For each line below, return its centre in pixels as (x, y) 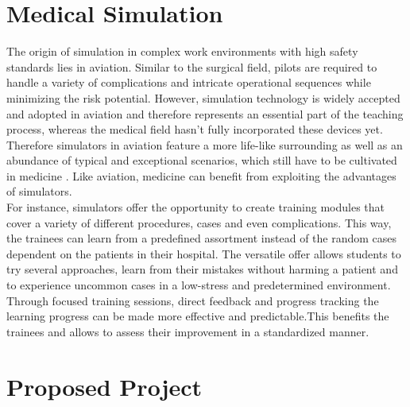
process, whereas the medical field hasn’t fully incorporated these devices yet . (195, 129)
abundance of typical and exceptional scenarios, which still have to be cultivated (202, 160)
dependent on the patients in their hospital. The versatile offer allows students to (204, 253)
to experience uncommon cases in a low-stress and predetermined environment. (199, 285)
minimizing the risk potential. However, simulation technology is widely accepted (203, 97)
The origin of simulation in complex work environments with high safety (182, 51)
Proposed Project (104, 386)
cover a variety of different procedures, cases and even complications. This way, (199, 222)
